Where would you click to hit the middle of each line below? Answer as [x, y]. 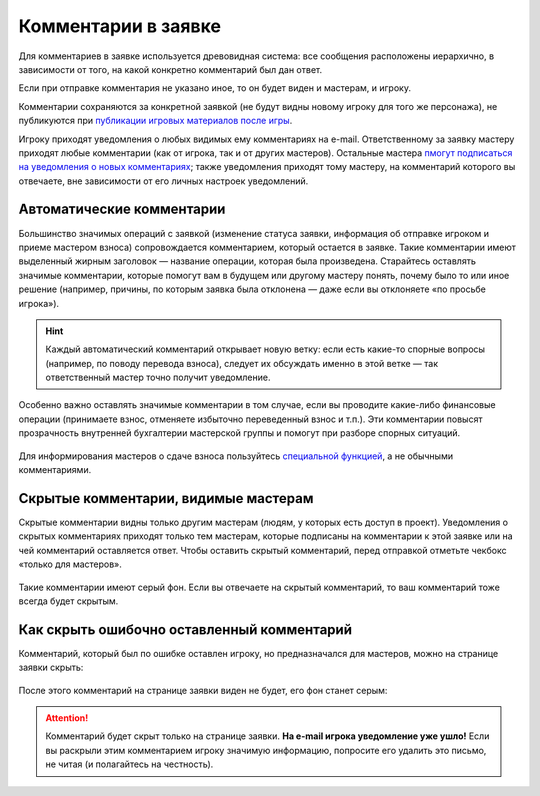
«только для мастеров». [70, 564]
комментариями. [55, 470]
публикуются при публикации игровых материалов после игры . [155, 121]
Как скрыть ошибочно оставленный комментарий [185, 629]
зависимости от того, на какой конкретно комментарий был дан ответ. [170, 69]
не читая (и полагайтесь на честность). [129, 764]
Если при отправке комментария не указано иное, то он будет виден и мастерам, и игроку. [215, 88]
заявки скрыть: [51, 667]
